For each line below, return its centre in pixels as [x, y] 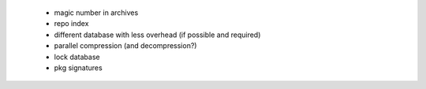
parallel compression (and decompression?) [125, 46]
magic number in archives [96, 13]
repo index [71, 24]
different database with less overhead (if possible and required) [157, 35]
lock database [77, 57]
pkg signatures [78, 68]
